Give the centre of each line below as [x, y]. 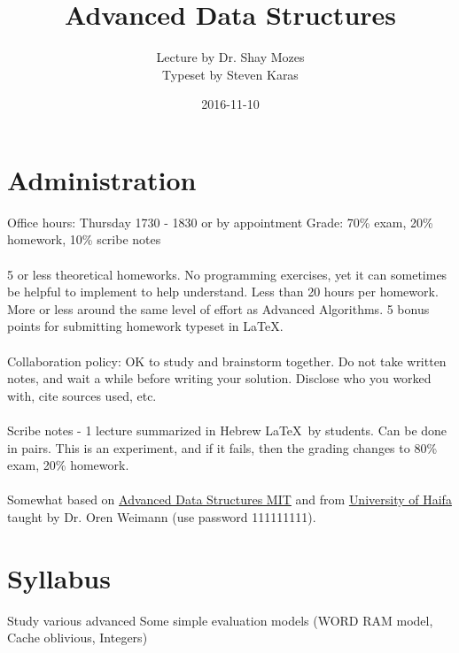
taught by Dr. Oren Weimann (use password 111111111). [162, 516]
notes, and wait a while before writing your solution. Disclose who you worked [219, 378]
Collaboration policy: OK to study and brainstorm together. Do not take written [227, 361]
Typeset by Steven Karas [230, 74]
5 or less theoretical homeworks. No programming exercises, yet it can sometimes [227, 274]
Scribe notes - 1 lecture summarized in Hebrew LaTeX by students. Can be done [227, 430]
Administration [102, 179]
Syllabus [59, 577]
